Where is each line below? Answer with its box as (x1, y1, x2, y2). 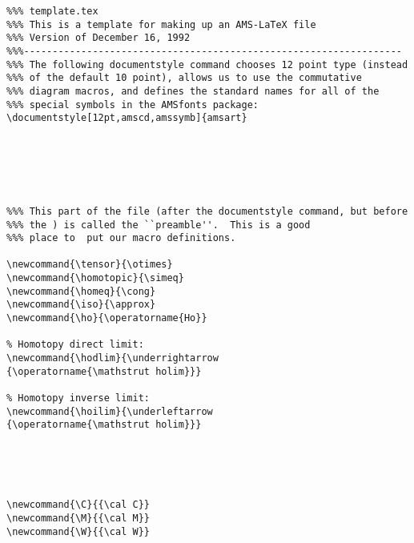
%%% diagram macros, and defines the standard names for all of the (6, 85, 380, 97)
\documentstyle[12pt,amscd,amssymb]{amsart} (6, 112, 247, 124)
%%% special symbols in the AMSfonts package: (6, 99, 259, 111)
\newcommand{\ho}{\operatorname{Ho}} (6, 312, 207, 324)
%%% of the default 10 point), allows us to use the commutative (6, 72, 362, 84)
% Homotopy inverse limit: (6, 392, 150, 404)
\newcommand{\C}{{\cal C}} (6, 499, 150, 511)
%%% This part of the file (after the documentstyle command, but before (6, 205, 408, 217)
